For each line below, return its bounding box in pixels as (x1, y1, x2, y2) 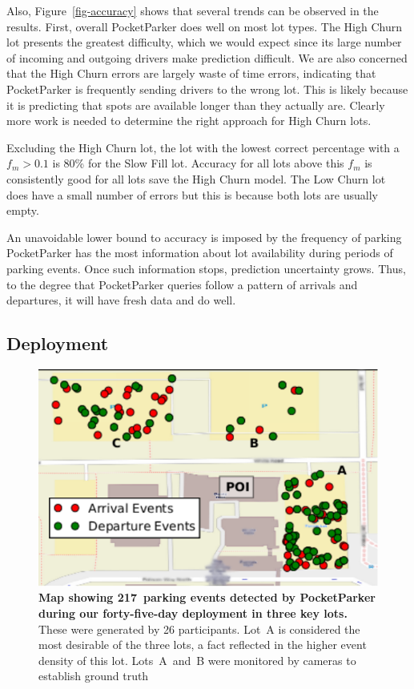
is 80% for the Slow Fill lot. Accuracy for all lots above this (52, 155, 344, 171)
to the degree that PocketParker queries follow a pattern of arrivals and (6, 276, 358, 292)
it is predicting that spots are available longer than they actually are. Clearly (6, 96, 385, 113)
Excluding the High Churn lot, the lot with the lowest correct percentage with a (6, 139, 400, 155)
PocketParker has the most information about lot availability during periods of (6, 244, 393, 261)
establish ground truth (38, 667, 149, 684)
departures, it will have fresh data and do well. (6, 292, 236, 308)
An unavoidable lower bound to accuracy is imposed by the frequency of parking (6, 228, 402, 245)
